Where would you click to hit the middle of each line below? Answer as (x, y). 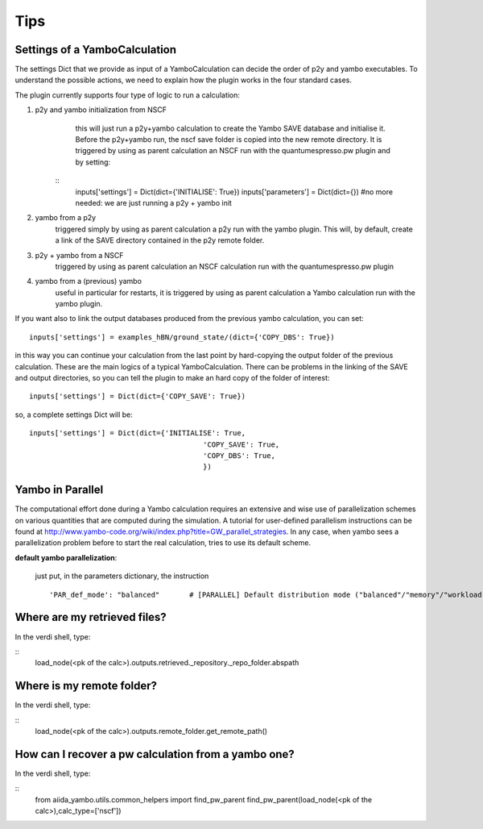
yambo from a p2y (66, 218)
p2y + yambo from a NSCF (79, 255)
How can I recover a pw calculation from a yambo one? (155, 754)
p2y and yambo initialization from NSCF (101, 110)
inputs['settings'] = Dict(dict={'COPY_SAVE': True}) (137, 396)
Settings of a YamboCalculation (96, 50)
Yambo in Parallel (59, 490)
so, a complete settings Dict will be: (74, 414)
